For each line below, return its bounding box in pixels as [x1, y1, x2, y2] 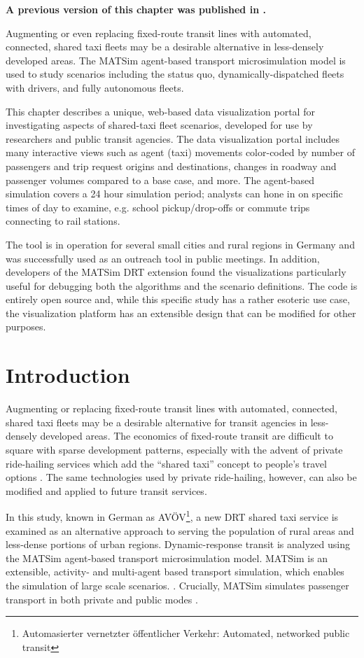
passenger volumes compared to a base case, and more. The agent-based [6, 172, 315, 187]
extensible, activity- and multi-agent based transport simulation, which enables [6, 564, 344, 579]
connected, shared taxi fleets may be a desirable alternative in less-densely [6, 39, 324, 54]
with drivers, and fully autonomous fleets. [6, 80, 184, 94]
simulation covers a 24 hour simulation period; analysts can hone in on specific [6, 186, 343, 201]
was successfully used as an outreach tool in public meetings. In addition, [6, 251, 320, 265]
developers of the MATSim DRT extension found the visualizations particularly [6, 265, 346, 279]
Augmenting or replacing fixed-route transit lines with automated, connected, [6, 401, 337, 416]
